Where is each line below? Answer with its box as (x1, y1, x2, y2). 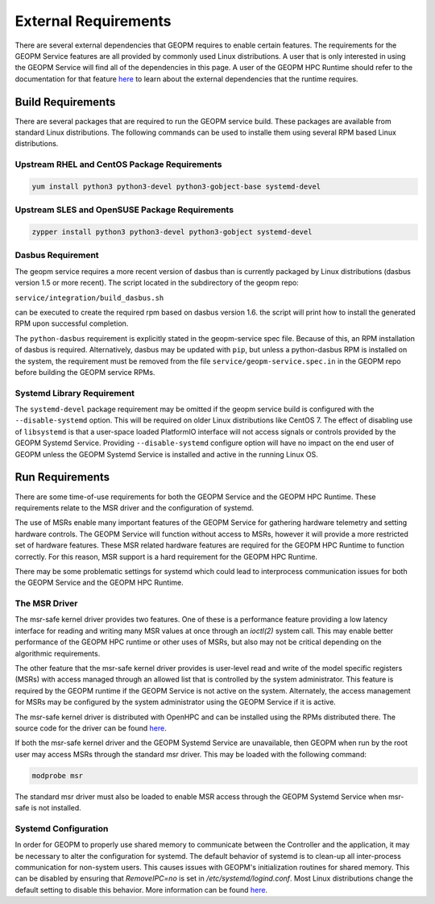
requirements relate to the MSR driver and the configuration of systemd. (14, 502, 254, 512)
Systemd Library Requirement (14, 387, 135, 398)
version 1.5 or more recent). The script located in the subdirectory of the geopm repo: (14, 278, 300, 288)
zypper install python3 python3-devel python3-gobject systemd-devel (31, 227, 313, 237)
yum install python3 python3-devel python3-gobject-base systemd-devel (31, 181, 321, 191)
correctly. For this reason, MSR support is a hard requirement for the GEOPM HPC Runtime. (14, 552, 318, 561)
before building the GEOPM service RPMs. (14, 367, 155, 377)
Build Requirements (14, 95, 116, 109)
